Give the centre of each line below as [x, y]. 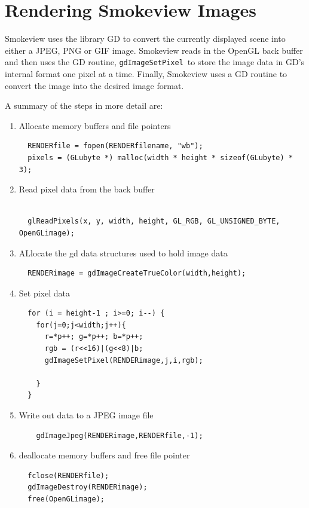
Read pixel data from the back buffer [87, 189]
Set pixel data [44, 293]
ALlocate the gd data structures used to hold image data [123, 253]
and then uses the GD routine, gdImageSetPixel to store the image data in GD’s [155, 62]
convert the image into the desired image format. [94, 85]
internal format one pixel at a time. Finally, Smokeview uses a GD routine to [146, 73]
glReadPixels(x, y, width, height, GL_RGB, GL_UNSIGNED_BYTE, [154, 221]
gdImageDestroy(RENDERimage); [88, 487]
